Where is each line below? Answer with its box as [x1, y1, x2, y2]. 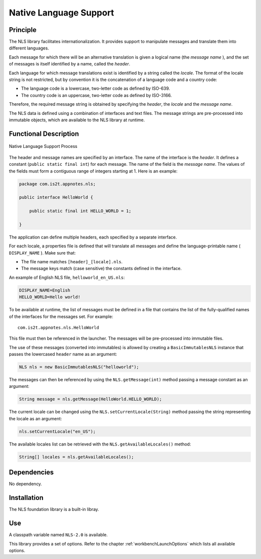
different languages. [9, 45, 49, 51]
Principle [9, 26, 37, 34]
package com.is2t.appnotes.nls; [19, 181, 96, 187]
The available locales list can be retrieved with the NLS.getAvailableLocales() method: [9, 441, 191, 447]
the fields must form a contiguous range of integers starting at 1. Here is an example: [9, 168, 178, 174]
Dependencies [9, 468, 54, 477]
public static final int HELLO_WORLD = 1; [29, 208, 131, 214]
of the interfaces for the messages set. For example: [9, 313, 114, 319]
